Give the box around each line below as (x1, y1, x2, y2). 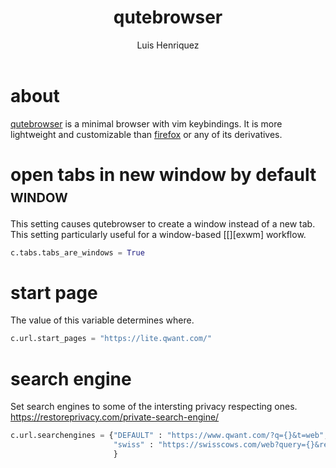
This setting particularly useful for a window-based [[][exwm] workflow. (10, 228, 307, 240)
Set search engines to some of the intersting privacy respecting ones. (10, 401, 298, 413)
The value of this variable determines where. (10, 314, 195, 326)
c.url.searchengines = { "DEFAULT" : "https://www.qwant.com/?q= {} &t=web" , (10, 431, 329, 441)
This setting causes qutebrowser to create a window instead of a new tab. (10, 217, 316, 230)
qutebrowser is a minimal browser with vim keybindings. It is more (10, 117, 283, 130)
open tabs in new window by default (10, 163, 317, 186)
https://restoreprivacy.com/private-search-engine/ (10, 411, 220, 423)
